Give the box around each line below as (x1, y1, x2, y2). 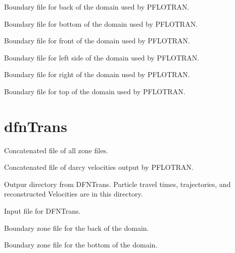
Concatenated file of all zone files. (4, 145, 108, 155)
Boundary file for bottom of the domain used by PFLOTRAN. (4, 18, 198, 29)
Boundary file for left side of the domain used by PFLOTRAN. (4, 52, 200, 62)
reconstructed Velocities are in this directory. (4, 188, 143, 199)
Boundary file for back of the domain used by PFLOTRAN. (4, 2, 190, 12)
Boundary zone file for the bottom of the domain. (4, 239, 158, 250)
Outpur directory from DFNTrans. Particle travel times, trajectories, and (4, 178, 231, 189)
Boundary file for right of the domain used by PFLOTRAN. (4, 69, 190, 80)
